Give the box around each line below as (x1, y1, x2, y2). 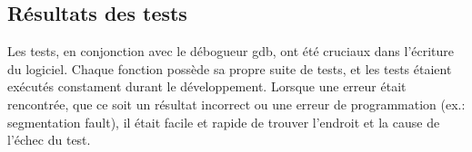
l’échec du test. (7, 130, 91, 149)
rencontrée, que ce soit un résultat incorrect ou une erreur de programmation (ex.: (7, 94, 466, 113)
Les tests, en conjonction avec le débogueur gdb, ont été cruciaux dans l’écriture (7, 42, 455, 61)
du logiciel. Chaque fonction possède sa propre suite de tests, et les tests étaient (7, 59, 452, 78)
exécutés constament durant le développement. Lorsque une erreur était (7, 77, 407, 96)
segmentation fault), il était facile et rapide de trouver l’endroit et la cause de (7, 112, 440, 131)
